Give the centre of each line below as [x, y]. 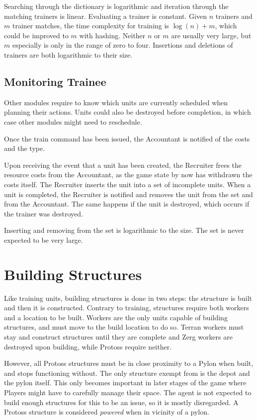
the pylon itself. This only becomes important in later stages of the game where [125, 383]
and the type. [25, 148]
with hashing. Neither [112, 35]
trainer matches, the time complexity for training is [90, 26]
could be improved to [36, 35]
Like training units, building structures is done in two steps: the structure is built [128, 298]
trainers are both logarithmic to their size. [68, 54]
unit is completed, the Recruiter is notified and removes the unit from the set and [128, 194]
